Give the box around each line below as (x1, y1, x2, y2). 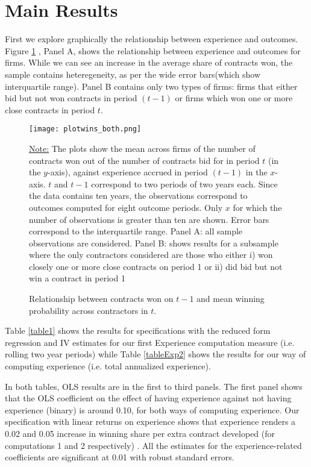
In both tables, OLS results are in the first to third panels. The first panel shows (5, 380, 303, 392)
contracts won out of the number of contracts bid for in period (29, 154, 260, 166)
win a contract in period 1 (29, 272, 125, 284)
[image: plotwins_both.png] (29, 125, 142, 134)
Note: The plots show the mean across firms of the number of (29, 142, 256, 154)
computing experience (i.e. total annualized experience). (5, 360, 211, 372)
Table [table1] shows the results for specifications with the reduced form (5, 324, 271, 337)
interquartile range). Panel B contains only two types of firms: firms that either (5, 80, 298, 92)
